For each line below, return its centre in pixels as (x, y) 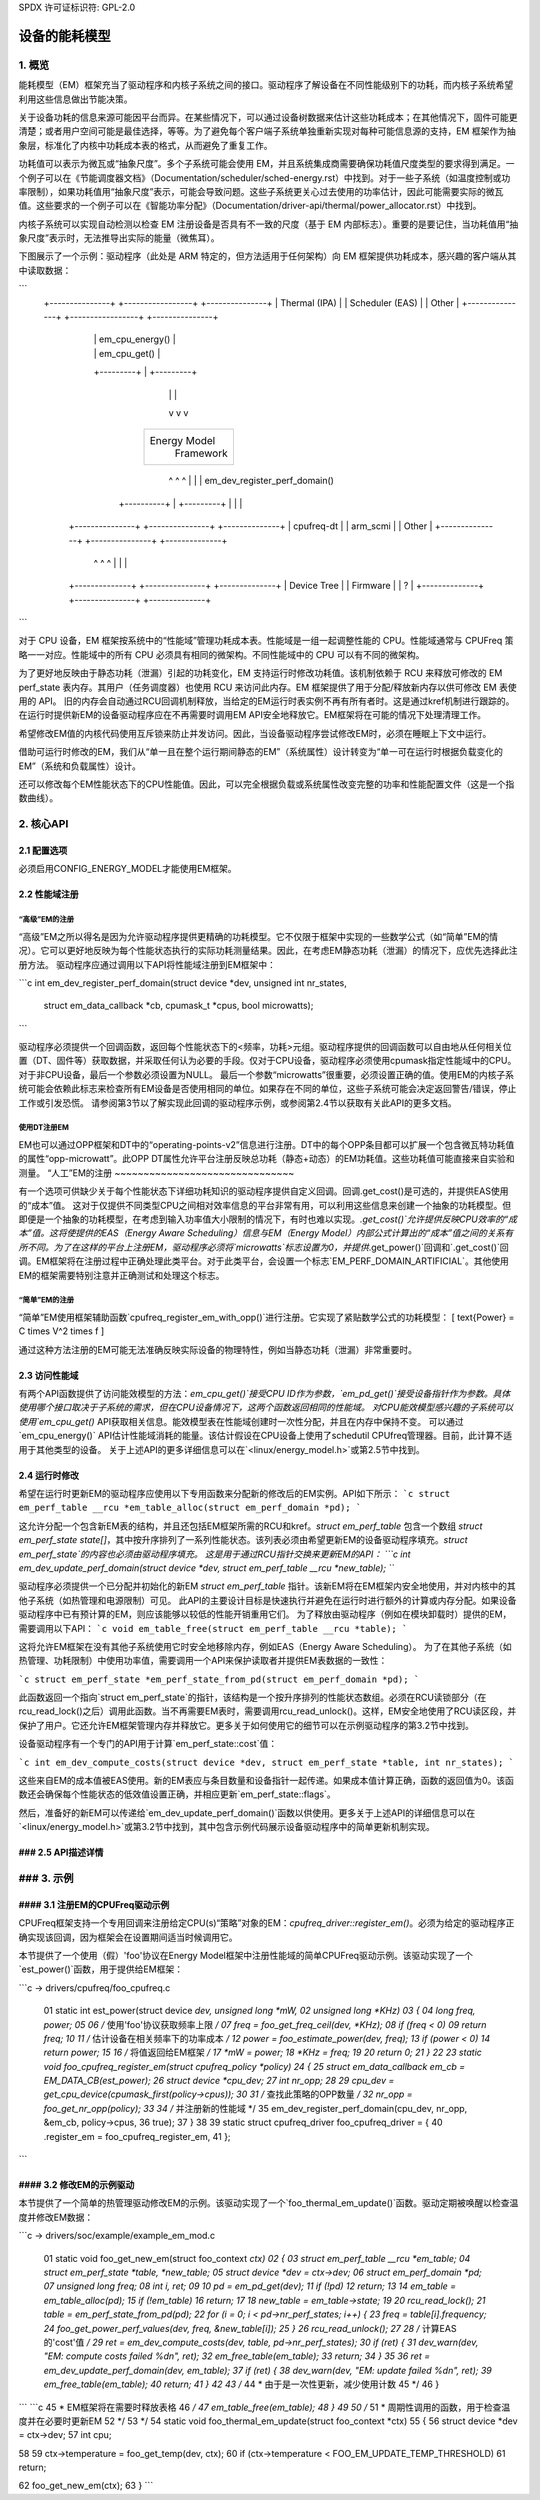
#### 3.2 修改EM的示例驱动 (76, 2185)
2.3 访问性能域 (48, 1375)
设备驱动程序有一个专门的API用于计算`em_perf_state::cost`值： (148, 1744)
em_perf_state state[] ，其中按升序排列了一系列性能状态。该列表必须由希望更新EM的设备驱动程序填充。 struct (243, 1540)
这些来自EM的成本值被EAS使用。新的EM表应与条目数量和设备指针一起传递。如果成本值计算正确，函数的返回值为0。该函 (266, 1781)
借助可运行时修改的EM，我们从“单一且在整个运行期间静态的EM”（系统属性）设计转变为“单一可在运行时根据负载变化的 (261, 752)
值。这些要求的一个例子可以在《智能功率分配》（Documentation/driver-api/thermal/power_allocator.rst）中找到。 (250, 206)
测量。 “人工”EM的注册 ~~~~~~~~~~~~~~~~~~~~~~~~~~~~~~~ (156, 1172)
